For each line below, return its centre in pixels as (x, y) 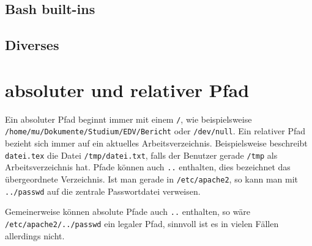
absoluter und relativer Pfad (127, 89)
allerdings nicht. (35, 235)
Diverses (32, 45)
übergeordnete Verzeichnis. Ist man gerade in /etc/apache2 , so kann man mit (152, 179)
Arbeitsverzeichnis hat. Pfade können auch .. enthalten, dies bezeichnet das (148, 167)
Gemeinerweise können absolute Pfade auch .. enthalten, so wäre (128, 212)
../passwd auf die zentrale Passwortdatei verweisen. (103, 191)
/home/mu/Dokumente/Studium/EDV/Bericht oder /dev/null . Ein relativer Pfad (155, 131)
